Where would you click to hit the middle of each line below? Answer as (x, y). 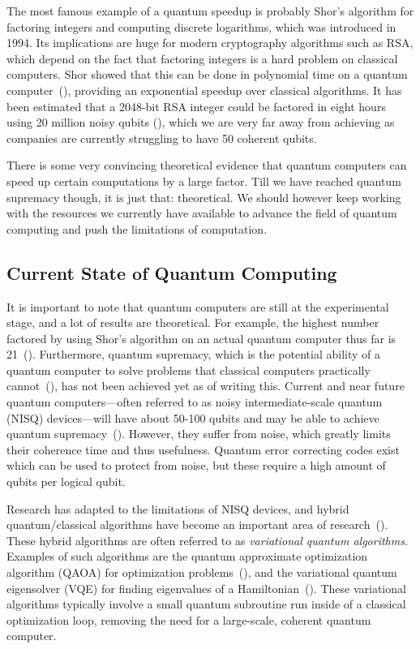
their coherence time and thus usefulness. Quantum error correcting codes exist (203, 449)
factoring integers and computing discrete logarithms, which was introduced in (201, 26)
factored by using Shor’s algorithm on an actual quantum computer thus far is (201, 338)
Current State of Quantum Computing (172, 272)
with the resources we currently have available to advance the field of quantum (202, 213)
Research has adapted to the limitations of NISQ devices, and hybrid (178, 508)
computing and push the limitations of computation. (137, 228)
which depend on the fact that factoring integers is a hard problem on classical (202, 58)
